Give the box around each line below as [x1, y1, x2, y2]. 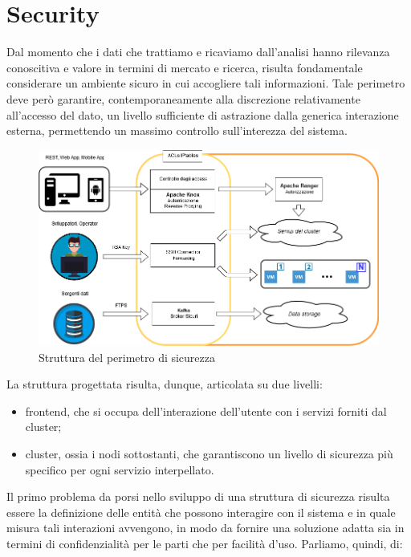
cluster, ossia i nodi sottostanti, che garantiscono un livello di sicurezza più [25, 445, 393, 461]
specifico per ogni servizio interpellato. [25, 461, 214, 478]
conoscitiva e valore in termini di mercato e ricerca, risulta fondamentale [6, 59, 363, 75]
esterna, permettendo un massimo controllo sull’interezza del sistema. [6, 122, 348, 139]
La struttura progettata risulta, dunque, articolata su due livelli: [6, 376, 323, 392]
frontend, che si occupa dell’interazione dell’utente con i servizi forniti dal [25, 402, 387, 419]
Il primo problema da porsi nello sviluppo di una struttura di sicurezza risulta [6, 488, 390, 505]
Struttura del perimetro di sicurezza [39, 348, 216, 365]
